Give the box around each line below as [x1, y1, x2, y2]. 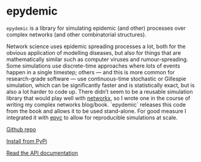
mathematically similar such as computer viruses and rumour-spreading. [6, 55, 189, 63]
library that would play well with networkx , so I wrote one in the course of [6, 94, 191, 102]
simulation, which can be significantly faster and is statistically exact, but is [6, 81, 195, 89]
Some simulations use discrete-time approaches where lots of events [6, 62, 181, 69]
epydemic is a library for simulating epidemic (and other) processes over [6, 24, 186, 32]
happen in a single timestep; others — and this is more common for [6, 68, 175, 76]
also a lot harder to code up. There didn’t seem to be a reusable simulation [6, 88, 193, 95]
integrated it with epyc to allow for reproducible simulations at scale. [6, 114, 178, 121]
